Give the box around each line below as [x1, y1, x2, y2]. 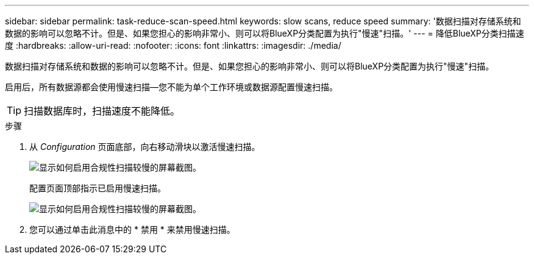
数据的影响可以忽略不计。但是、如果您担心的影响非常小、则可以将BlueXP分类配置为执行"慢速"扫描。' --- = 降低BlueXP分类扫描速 [5, 28, 524, 38]
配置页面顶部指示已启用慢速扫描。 [29, 183, 166, 193]
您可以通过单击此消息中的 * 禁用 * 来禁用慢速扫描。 [29, 224, 235, 235]
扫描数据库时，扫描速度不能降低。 [24, 105, 180, 117]
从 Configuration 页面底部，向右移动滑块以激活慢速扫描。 [29, 141, 260, 152]
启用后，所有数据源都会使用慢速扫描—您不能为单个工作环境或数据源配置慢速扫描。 [5, 82, 338, 92]
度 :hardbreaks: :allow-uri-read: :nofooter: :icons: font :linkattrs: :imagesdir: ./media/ [5, 40, 341, 51]
